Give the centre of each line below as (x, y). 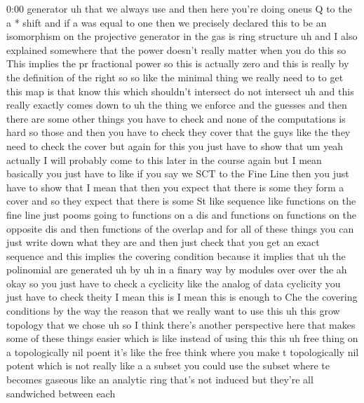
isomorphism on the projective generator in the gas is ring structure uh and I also (182, 36)
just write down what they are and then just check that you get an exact (163, 242)
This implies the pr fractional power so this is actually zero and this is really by (178, 63)
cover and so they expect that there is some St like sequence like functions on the (181, 201)
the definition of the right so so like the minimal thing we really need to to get (175, 77)
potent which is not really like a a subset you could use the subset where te (168, 366)
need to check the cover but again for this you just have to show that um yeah (175, 145)
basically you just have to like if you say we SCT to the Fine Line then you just (178, 173)
